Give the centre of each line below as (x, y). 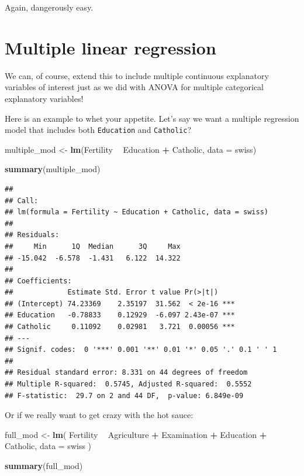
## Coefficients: (38, 281)
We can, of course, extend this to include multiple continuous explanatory (137, 75)
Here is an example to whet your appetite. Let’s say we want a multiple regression (152, 118)
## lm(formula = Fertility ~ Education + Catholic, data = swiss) (137, 212)
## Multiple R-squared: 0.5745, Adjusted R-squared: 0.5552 (128, 384)
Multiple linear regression (110, 47)
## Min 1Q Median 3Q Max (93, 246)
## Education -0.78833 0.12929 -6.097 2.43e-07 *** (120, 315)
